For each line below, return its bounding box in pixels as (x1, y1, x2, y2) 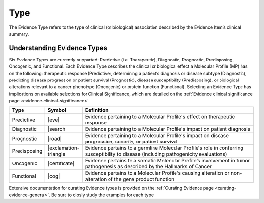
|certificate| (47, 160, 75, 167)
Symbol (47, 106, 66, 113)
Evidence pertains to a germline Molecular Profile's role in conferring (85, 144, 244, 151)
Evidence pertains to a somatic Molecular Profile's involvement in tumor (85, 157, 250, 163)
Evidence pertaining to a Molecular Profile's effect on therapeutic (85, 113, 235, 120)
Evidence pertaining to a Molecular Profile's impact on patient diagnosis (85, 125, 251, 132)
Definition (85, 106, 109, 113)
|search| (47, 125, 67, 132)
